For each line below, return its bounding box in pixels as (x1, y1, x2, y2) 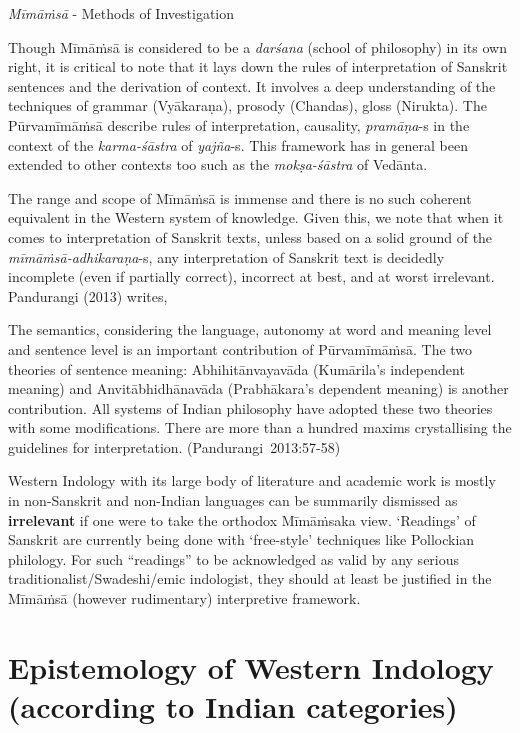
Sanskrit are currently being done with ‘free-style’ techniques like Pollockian (8, 529, 475, 550)
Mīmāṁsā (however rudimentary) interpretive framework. (8, 588, 361, 609)
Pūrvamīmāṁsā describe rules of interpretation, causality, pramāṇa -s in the (8, 114, 470, 135)
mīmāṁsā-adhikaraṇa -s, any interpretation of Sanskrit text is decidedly (8, 246, 445, 267)
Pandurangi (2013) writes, (8, 285, 168, 306)
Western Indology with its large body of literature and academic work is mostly (8, 470, 496, 491)
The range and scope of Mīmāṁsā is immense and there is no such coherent (8, 187, 472, 208)
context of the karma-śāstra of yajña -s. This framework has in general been (8, 134, 469, 155)
